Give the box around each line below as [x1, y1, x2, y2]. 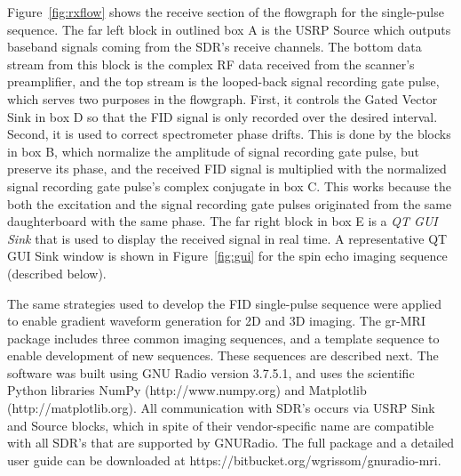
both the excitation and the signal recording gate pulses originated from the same [7, 194, 452, 213]
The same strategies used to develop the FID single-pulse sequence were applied [7, 294, 441, 312]
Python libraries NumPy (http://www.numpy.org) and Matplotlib [7, 381, 367, 399]
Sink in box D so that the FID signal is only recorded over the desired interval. [7, 107, 438, 125]
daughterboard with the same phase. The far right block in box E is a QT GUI [7, 212, 438, 230]
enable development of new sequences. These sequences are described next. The [7, 346, 439, 365]
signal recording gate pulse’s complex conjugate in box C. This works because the [7, 176, 451, 195]
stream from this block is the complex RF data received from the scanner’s [7, 54, 415, 73]
